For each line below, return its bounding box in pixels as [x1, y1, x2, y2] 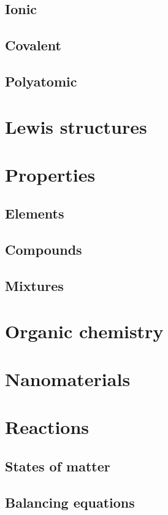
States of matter [5, 456, 110, 475]
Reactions [5, 414, 90, 439]
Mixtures [5, 276, 64, 295]
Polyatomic [5, 71, 77, 90]
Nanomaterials [5, 366, 131, 391]
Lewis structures [5, 114, 147, 139]
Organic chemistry [5, 318, 164, 343]
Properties [5, 161, 96, 187]
